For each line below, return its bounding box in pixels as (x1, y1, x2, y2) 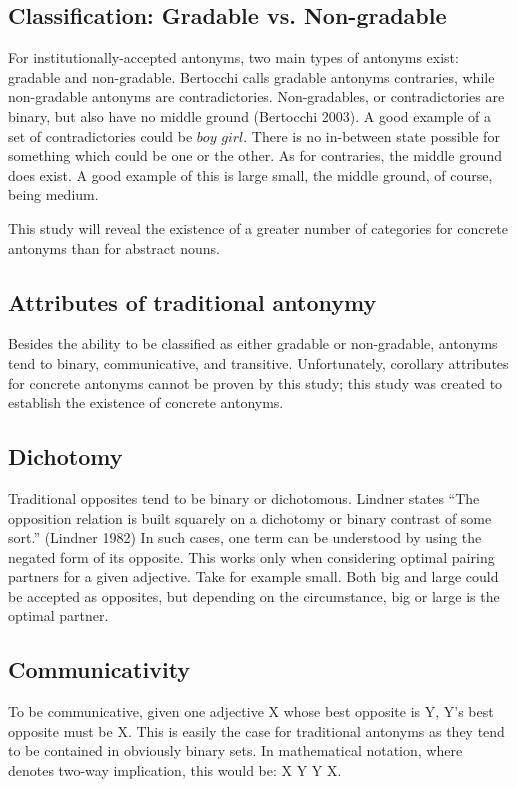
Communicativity (8, 654, 191, 685)
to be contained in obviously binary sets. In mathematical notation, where (8, 740, 463, 761)
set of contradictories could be (8, 125, 193, 146)
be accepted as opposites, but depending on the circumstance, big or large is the (8, 585, 500, 606)
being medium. (8, 184, 99, 205)
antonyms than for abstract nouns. (8, 237, 220, 258)
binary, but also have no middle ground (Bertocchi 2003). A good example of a (8, 105, 492, 126)
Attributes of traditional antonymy (8, 286, 377, 317)
